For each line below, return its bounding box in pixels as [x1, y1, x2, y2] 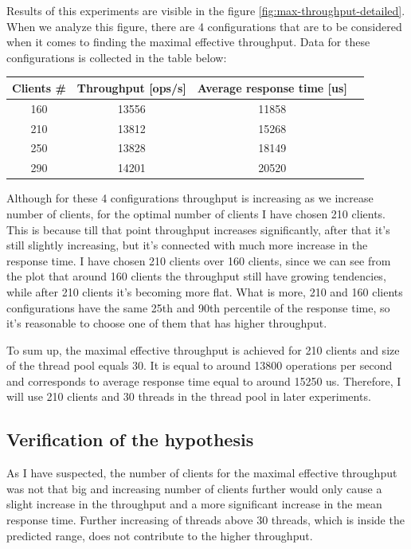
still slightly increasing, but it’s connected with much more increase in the [6, 237, 368, 253]
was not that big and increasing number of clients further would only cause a [6, 480, 382, 496]
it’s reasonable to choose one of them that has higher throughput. [6, 315, 327, 331]
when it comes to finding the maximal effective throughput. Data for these [6, 33, 370, 50]
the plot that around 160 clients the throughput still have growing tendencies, [6, 268, 386, 284]
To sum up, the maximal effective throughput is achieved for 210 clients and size [6, 341, 400, 358]
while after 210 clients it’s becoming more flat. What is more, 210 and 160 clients [6, 283, 403, 300]
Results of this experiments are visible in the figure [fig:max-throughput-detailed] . [6, 2, 405, 18]
